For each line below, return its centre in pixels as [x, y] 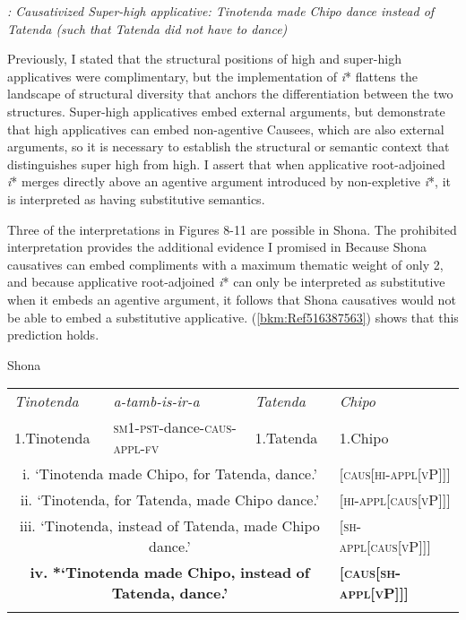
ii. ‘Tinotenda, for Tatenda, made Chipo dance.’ [170, 500]
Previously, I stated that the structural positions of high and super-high [204, 59]
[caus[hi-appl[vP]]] [395, 474]
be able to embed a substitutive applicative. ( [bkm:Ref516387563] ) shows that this [233, 317]
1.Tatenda [286, 437]
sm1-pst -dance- [159, 427]
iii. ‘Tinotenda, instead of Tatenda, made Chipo [170, 526]
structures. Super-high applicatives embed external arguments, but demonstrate [226, 111]
